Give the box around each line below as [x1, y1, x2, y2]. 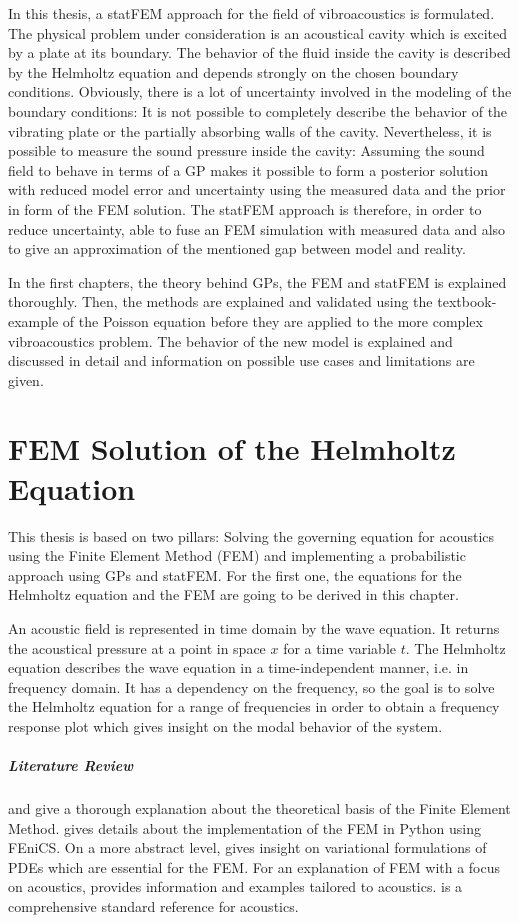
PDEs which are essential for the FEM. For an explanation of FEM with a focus [8, 856, 501, 877]
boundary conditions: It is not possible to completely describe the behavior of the [8, 100, 508, 121]
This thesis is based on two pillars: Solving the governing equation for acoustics [8, 525, 495, 546]
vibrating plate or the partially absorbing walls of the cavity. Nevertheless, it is [8, 120, 492, 141]
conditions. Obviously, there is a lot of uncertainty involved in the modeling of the [8, 81, 512, 102]
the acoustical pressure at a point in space [8, 637, 266, 658]
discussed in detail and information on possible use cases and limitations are [8, 350, 475, 371]
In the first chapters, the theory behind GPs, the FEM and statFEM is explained [8, 271, 507, 292]
